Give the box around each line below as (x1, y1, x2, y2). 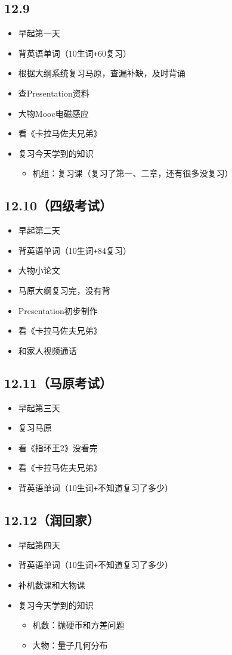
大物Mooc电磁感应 (18, 107, 89, 119)
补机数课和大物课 (18, 579, 85, 591)
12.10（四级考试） (4, 196, 112, 215)
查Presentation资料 (18, 87, 89, 100)
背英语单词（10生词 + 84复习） (18, 244, 131, 256)
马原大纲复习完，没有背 (18, 284, 110, 297)
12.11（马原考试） (4, 373, 112, 392)
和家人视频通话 (18, 344, 77, 356)
